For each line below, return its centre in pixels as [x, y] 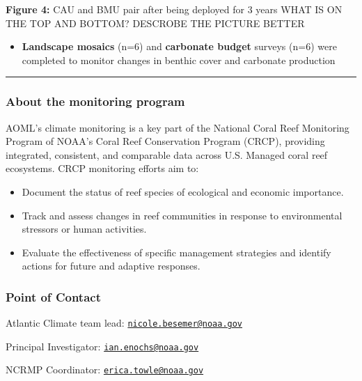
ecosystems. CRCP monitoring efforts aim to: [102, 168]
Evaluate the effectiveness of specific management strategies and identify [176, 252]
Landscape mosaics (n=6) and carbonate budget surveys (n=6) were [179, 46]
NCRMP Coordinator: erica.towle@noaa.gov [105, 370]
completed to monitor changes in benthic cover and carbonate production [179, 60]
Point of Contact [53, 296]
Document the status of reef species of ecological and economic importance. [183, 191]
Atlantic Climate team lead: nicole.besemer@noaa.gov [124, 323]
